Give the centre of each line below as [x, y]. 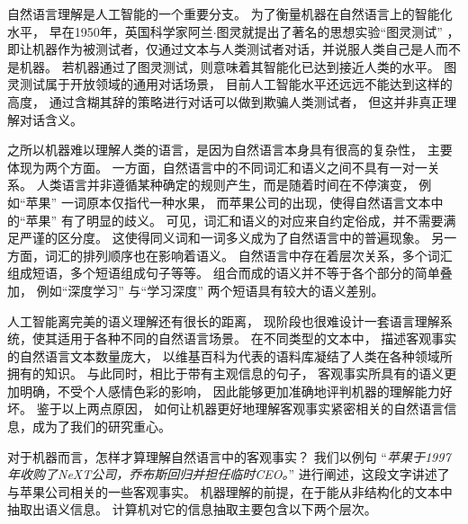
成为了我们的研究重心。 [101, 426]
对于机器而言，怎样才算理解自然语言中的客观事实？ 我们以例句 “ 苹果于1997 [229, 456]
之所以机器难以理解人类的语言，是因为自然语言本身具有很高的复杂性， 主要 [230, 150]
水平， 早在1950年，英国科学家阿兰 [110, 31]
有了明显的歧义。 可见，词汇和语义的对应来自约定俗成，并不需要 [252, 220]
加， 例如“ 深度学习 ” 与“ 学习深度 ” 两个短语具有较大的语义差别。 [196, 290]
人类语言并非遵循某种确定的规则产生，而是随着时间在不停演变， [225, 185]
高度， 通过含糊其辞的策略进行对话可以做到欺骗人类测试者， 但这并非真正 [226, 101]
